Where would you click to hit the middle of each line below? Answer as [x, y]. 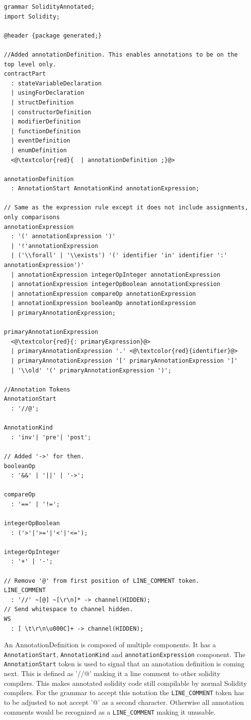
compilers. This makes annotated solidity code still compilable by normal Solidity [125, 683]
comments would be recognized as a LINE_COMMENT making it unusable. [110, 711]
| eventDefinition [41, 141]
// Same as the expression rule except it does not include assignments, [126, 208]
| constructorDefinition [51, 112]
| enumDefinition [39, 150]
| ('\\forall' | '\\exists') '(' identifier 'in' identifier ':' [119, 256]
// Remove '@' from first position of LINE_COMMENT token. [102, 581]
